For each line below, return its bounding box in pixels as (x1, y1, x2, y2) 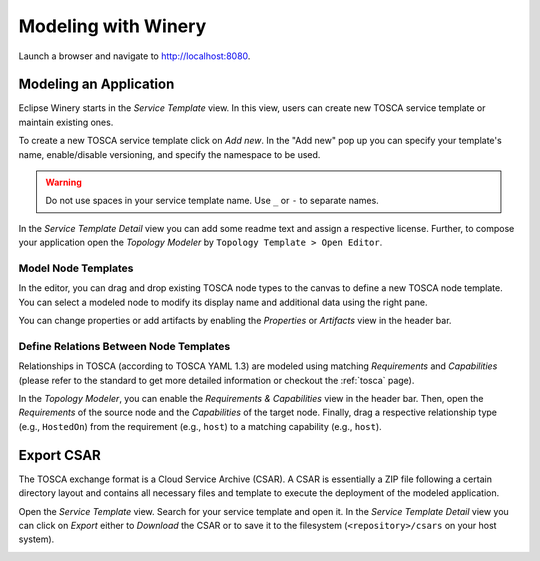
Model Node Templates (18, 261, 134, 275)
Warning (45, 176, 82, 189)
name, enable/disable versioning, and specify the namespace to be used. (18, 148, 321, 160)
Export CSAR (18, 446, 102, 464)
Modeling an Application (18, 76, 175, 93)
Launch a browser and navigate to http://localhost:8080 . (18, 50, 251, 62)
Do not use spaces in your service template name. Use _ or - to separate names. (45, 195, 379, 207)
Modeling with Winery (18, 15, 207, 37)
